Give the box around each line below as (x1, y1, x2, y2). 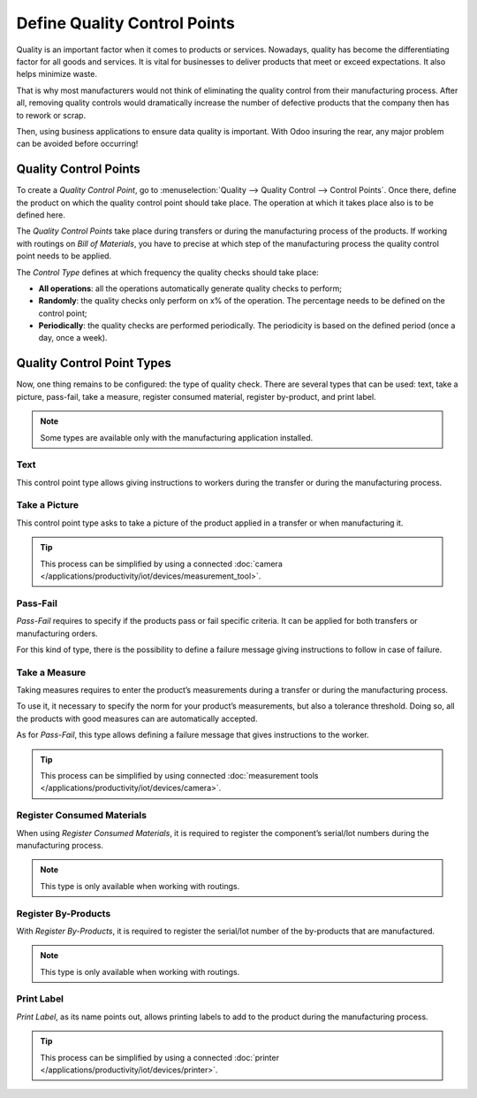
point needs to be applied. (16, 250, 112, 261)
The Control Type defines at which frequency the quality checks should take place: (16, 266, 320, 278)
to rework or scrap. (16, 110, 87, 120)
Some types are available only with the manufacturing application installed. (40, 432, 314, 442)
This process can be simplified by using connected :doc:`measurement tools (40, 771, 319, 781)
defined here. (16, 209, 65, 220)
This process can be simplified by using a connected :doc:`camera (40, 558, 283, 569)
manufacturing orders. (16, 628, 98, 639)
